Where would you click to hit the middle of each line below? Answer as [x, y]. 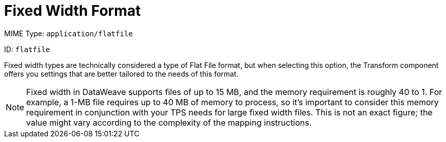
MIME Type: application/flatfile [69, 33]
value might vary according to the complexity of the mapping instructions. [169, 122]
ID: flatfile [27, 49]
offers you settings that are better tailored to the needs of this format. [121, 74]
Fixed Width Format [73, 11]
